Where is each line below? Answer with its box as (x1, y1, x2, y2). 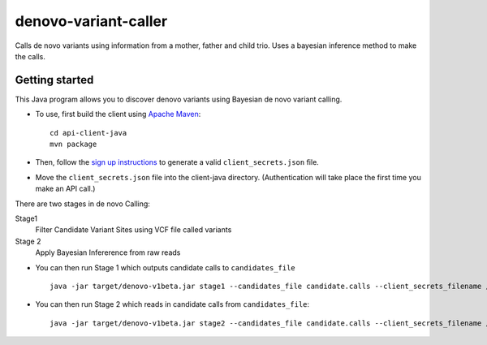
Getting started (15, 73, 94, 87)
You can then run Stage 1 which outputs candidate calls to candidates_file (35, 262, 295, 272)
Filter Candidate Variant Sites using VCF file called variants (35, 225, 232, 235)
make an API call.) (35, 183, 96, 194)
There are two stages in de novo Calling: (15, 199, 150, 209)
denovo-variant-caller (15, 12, 168, 30)
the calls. (15, 51, 46, 61)
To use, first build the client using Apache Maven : (35, 110, 201, 119)
